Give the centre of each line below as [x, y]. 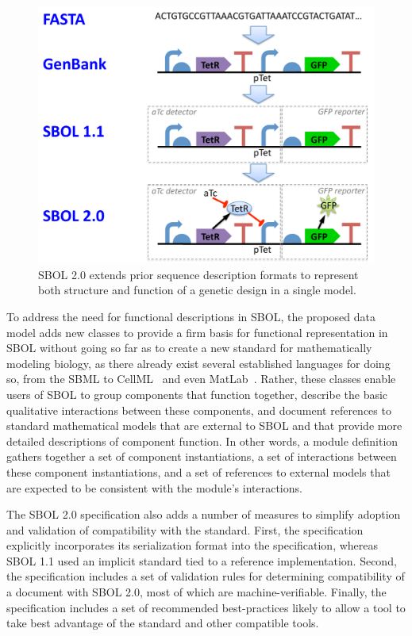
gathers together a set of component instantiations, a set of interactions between [202, 456]
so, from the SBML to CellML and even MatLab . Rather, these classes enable [201, 379]
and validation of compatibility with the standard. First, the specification [185, 529]
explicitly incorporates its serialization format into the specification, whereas [193, 545]
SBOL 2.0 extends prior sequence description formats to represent [198, 274]
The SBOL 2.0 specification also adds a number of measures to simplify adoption [204, 514]
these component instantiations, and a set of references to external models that [198, 471]
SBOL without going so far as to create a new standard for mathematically [189, 348]
